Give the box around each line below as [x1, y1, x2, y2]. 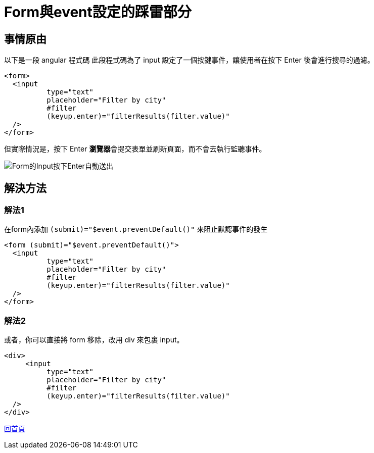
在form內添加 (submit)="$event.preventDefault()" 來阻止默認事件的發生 [4, 225, 268, 234]
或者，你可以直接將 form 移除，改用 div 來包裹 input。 [4, 335, 184, 344]
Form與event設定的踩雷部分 [4, 4, 192, 21]
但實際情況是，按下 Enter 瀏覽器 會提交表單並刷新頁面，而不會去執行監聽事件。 [4, 144, 266, 154]
